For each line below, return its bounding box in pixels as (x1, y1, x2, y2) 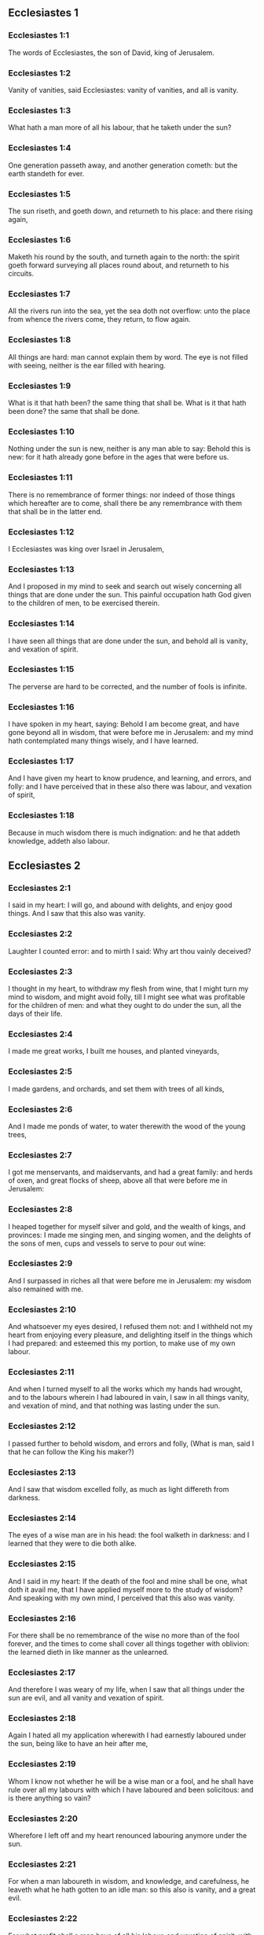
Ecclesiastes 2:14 (8, 1512, 77, 1523)
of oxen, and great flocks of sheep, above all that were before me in (8, 1176, 228, 1185)
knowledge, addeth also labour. (8, 836, 110, 845)
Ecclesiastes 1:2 (8, 67, 71, 78)
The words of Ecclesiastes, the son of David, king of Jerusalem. (8, 47, 214, 57)
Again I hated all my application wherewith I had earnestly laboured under (8, 1730, 247, 1740)
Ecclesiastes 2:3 (8, 966, 73, 977)
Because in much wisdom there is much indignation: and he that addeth (8, 828, 240, 837)
